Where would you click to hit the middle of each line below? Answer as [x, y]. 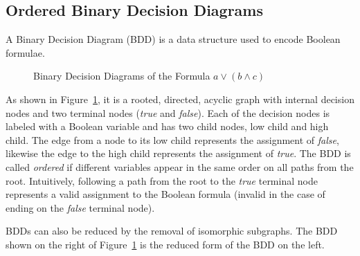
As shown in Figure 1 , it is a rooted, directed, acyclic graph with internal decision [180, 99]
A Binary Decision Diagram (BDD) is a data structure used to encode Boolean [173, 39]
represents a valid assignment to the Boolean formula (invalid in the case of [165, 194]
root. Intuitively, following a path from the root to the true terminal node [162, 180]
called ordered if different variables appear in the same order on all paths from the [180, 166]
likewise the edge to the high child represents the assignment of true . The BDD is [178, 153]
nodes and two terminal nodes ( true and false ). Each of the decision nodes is [168, 112]
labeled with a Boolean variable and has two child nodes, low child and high [167, 126]
